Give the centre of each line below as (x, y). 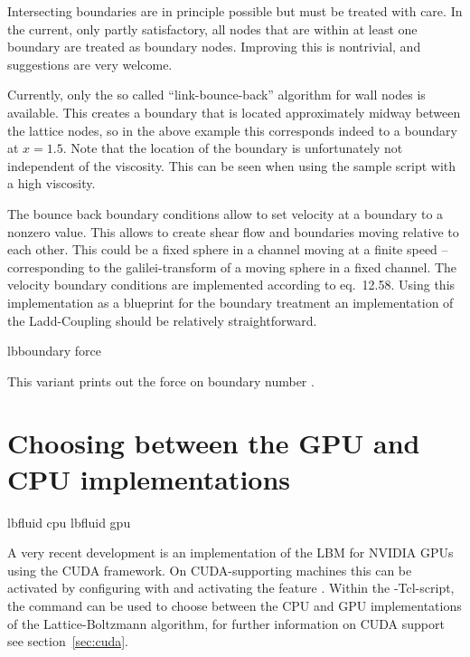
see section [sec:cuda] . (68, 641)
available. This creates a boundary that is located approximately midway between (234, 112)
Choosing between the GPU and (214, 443)
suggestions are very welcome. (90, 64)
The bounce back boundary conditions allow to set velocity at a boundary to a (226, 213)
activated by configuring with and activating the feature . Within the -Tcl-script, (231, 588)
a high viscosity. (52, 183)
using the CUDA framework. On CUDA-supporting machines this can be (210, 570)
